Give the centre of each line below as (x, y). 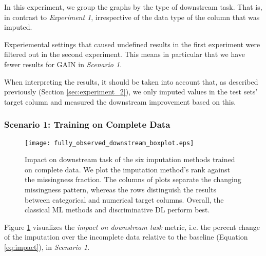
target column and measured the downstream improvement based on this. (120, 101)
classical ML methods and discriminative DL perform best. (117, 210)
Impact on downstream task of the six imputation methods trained (130, 159)
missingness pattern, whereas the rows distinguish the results (121, 189)
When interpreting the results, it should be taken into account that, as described (131, 81)
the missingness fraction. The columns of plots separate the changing (133, 179)
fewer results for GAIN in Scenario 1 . (63, 64)
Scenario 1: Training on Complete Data (87, 124)
